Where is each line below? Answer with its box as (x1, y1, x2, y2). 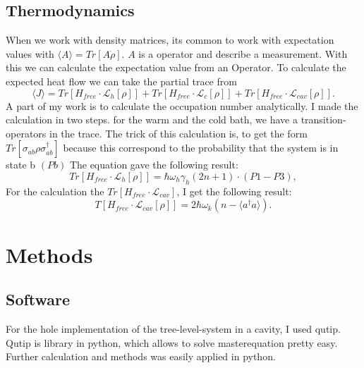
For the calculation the (6, 183, 104, 198)
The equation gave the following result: (69, 157, 238, 172)
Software (6, 288, 71, 310)
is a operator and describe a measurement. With (138, 46, 348, 61)
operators (6, 125, 47, 140)
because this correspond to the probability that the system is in (63, 140, 339, 155)
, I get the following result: (176, 183, 292, 198)
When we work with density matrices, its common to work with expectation (6, 32, 334, 47)
